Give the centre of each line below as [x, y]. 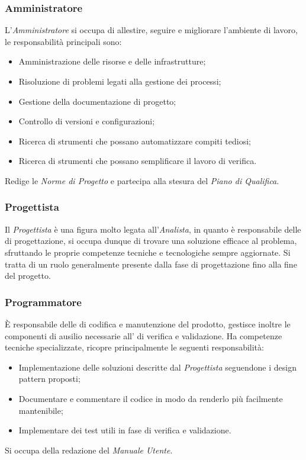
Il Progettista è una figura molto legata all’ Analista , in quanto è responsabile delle [153, 229]
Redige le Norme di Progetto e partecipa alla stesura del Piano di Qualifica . [142, 180]
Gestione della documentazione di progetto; [97, 101]
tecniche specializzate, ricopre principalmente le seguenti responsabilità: [134, 347]
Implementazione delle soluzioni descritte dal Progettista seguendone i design [157, 367]
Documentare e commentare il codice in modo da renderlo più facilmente [151, 398]
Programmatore [43, 302]
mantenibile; [41, 410]
